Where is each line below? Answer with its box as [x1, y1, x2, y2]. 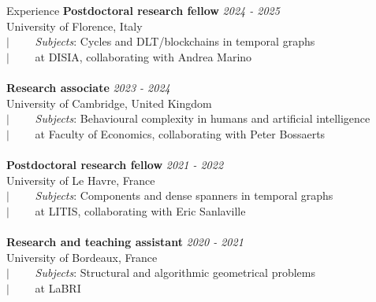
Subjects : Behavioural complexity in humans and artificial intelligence [35, 110, 370, 127]
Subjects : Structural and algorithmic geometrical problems [35, 264, 315, 281]
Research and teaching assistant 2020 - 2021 [6, 233, 244, 249]
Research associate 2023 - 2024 [6, 79, 170, 95]
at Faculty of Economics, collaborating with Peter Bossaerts [35, 125, 326, 142]
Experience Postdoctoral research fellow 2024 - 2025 [6, 2, 280, 18]
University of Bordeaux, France [6, 249, 158, 265]
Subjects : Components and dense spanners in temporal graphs [35, 187, 333, 204]
